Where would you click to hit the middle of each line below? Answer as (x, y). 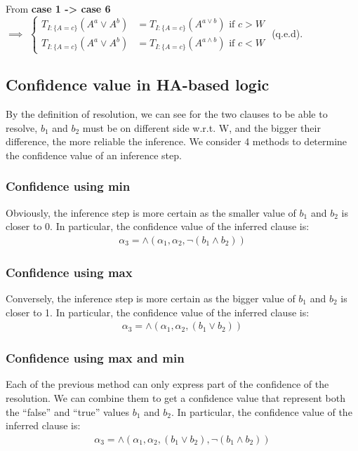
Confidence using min (68, 186)
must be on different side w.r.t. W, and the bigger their (201, 127)
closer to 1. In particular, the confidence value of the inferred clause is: (158, 312)
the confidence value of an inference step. (94, 155)
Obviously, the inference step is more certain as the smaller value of (151, 212)
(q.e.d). (287, 33)
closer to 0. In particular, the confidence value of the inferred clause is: (158, 226)
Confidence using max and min (95, 358)
